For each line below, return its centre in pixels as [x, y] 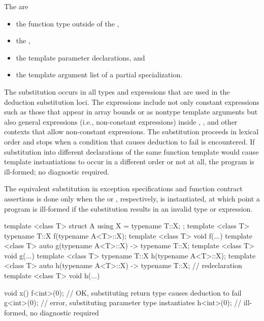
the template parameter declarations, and [80, 57]
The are [16, 6]
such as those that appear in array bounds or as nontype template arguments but [131, 112]
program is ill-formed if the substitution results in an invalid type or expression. [128, 208]
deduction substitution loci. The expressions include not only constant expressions [132, 101]
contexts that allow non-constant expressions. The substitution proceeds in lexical [131, 132]
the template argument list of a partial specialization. [99, 75]
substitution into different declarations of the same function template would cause [131, 151]
